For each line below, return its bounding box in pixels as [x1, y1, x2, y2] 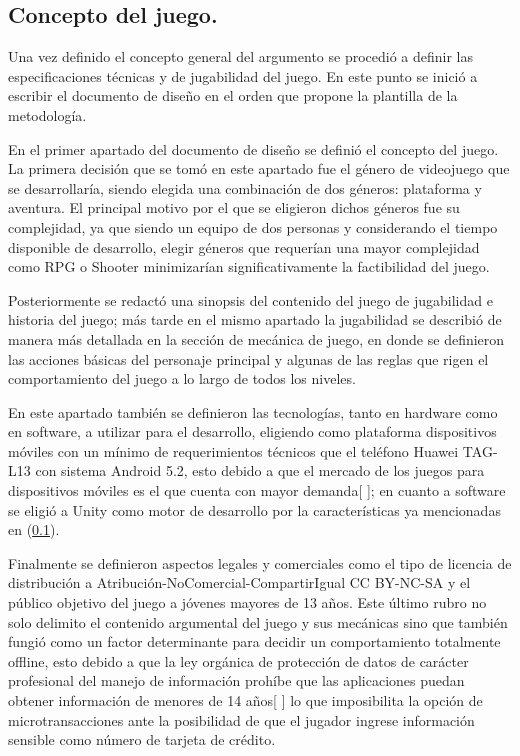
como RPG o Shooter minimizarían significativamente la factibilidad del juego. [8, 256, 490, 277]
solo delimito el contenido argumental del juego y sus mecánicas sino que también [8, 611, 508, 632]
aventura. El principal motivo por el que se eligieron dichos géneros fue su [8, 197, 460, 218]
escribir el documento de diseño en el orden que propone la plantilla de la [8, 85, 458, 106]
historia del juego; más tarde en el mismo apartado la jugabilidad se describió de [8, 309, 502, 330]
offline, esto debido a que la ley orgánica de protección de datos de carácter [8, 650, 469, 671]
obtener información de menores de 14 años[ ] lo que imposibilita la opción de [8, 690, 483, 711]
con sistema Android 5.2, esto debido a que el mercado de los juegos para [35, 460, 485, 481]
